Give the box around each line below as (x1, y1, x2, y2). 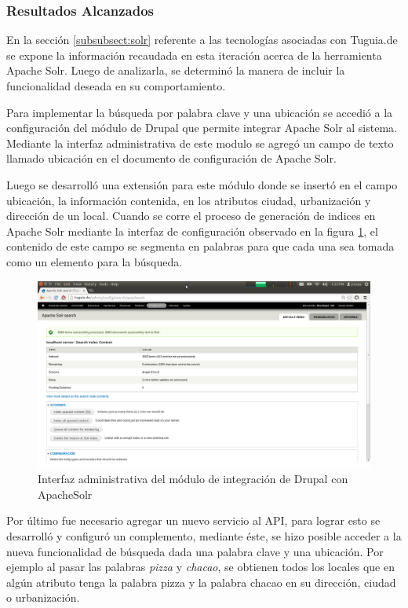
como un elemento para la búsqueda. (6, 253, 183, 269)
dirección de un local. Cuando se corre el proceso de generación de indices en (6, 207, 376, 224)
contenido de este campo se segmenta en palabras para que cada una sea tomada (6, 238, 395, 255)
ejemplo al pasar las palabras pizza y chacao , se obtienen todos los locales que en (6, 559, 395, 575)
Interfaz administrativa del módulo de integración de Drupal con (38, 471, 348, 487)
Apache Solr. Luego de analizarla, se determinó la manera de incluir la (6, 62, 345, 79)
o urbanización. (6, 589, 80, 606)
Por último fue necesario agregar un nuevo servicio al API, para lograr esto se (6, 512, 381, 529)
